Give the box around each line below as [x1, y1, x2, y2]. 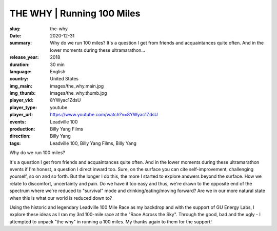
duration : [9, 61, 30, 68]
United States [50, 76, 79, 82]
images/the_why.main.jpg [50, 82, 104, 89]
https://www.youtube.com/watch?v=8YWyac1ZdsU [50, 112, 159, 118]
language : [9, 68, 32, 74]
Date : [9, 32, 22, 38]
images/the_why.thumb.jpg [50, 90, 107, 96]
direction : [9, 133, 31, 139]
